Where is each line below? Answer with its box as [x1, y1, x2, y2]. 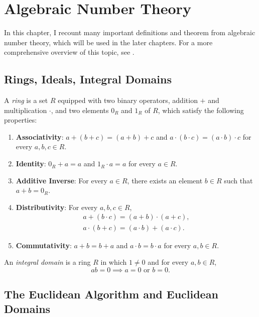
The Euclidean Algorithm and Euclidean [4, 286, 218, 302]
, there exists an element [127, 175, 203, 185]
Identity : [16, 158, 46, 169]
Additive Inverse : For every [16, 175, 107, 185]
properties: [4, 115, 37, 125]
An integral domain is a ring [4, 257, 91, 267]
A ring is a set [4, 95, 48, 105]
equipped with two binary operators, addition [58, 95, 198, 105]
